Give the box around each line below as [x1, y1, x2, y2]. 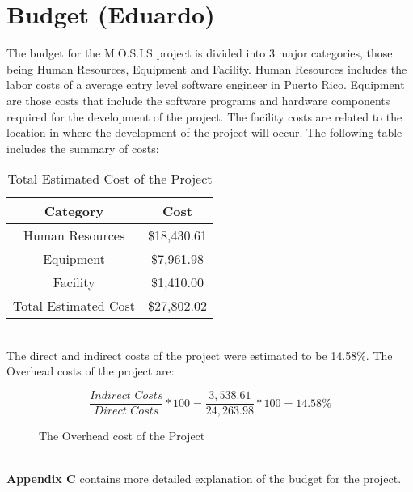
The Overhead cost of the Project [39, 427, 205, 444]
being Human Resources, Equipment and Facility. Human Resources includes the [6, 60, 407, 77]
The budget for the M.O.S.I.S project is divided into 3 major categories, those [6, 45, 393, 61]
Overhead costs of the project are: [6, 363, 175, 380]
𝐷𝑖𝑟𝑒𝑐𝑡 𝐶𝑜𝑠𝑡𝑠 [94, 405, 159, 418]
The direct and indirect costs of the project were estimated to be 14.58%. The [6, 346, 393, 363]
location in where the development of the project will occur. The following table [6, 124, 402, 141]
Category [44, 201, 104, 221]
